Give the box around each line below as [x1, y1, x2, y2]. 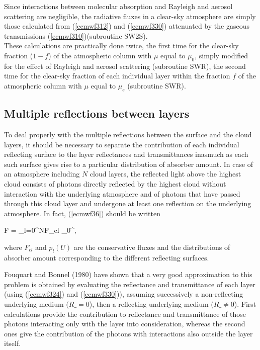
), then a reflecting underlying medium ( [89, 299, 214, 309]
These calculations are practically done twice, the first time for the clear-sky [4, 40, 239, 51]
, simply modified [195, 50, 248, 60]
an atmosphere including [4, 168, 80, 179]
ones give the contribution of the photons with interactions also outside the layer [4, 328, 253, 338]
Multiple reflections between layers [4, 106, 190, 121]
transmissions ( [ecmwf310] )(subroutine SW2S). [4, 30, 148, 41]
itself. [4, 338, 21, 348]
